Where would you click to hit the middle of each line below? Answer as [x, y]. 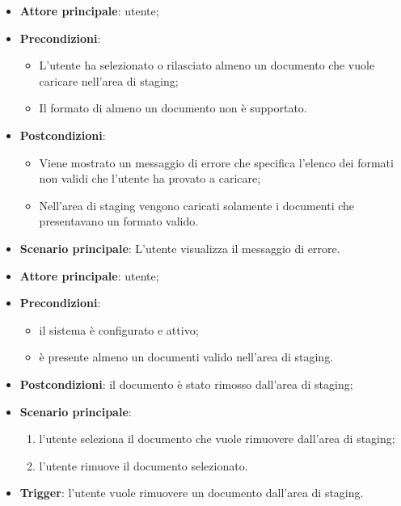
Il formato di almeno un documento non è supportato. [173, 108]
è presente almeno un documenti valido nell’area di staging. [186, 357]
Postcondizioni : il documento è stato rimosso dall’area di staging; [186, 384]
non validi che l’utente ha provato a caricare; [150, 178]
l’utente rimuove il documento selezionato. [144, 465]
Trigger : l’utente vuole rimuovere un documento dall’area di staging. [192, 493]
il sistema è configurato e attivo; [119, 329]
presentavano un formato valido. [119, 221]
